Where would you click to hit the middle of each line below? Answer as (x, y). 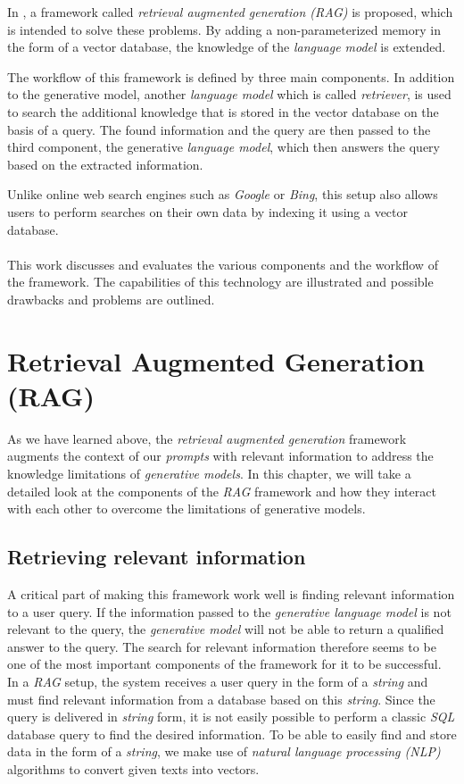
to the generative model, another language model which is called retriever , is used (229, 94)
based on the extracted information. (105, 164)
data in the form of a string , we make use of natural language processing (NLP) (224, 751)
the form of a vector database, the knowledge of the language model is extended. (227, 47)
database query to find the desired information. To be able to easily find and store (232, 734)
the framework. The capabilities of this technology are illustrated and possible (220, 282)
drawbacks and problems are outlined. (111, 299)
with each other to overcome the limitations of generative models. (186, 509)
